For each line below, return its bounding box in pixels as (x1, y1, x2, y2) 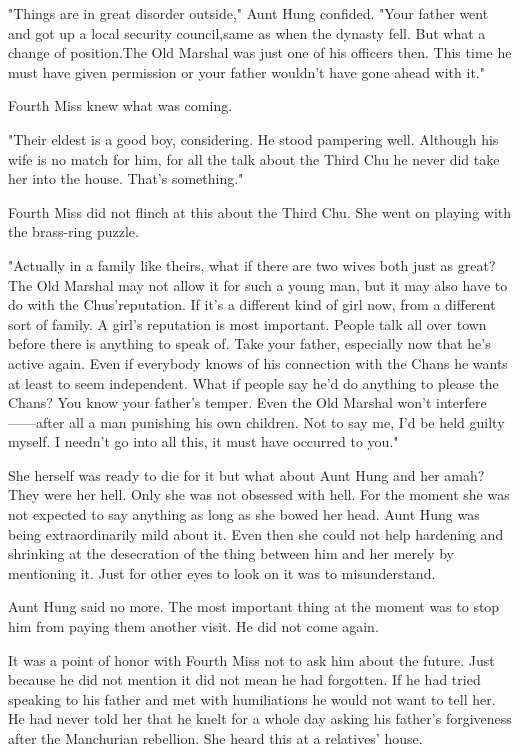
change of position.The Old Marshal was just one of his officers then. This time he (8, 42, 512, 63)
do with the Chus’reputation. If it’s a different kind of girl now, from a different (8, 294, 496, 315)
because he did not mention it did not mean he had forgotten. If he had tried (8, 669, 481, 690)
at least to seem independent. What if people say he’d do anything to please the (8, 372, 499, 393)
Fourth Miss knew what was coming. (8, 95, 233, 116)
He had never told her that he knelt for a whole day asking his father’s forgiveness (8, 708, 512, 729)
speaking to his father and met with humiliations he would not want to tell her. (8, 688, 496, 709)
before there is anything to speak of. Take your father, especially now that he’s (8, 333, 491, 354)
